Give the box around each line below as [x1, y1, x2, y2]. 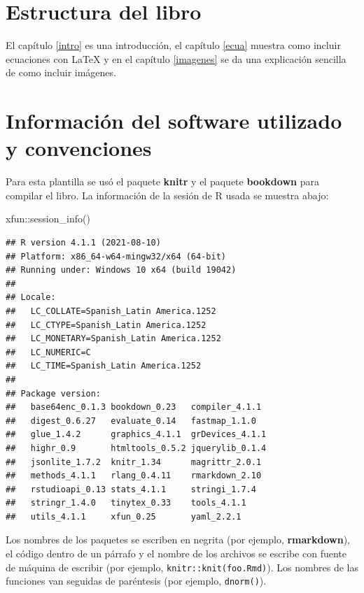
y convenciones [6, 134, 152, 162]
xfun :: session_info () [6, 211, 90, 226]
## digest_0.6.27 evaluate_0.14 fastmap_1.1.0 [6, 415, 256, 426]
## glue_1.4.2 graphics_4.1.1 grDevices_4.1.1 [6, 429, 267, 440]
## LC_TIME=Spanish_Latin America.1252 [6, 361, 202, 371]
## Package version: [6, 388, 101, 399]
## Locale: [6, 292, 56, 303]
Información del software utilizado [6, 106, 342, 135]
